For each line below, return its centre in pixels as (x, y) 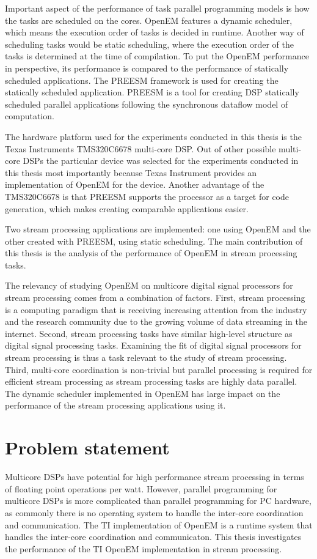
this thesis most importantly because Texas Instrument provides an (131, 172)
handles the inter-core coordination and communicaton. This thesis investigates (153, 537)
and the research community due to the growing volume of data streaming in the (156, 321)
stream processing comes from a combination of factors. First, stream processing (155, 298)
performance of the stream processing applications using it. (115, 405)
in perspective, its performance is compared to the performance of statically (147, 68)
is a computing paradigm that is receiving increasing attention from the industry (156, 309)
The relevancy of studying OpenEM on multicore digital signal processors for (149, 285)
